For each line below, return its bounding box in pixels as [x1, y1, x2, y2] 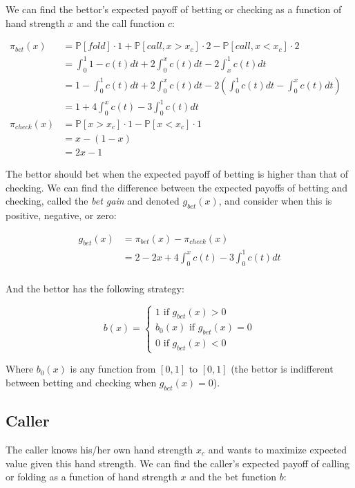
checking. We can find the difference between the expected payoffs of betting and [6, 180, 348, 194]
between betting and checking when [6, 375, 157, 389]
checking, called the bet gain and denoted [6, 194, 180, 208]
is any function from [70, 362, 156, 376]
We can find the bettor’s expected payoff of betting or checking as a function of [6, 2, 342, 16]
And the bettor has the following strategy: [6, 281, 184, 295]
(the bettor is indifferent [231, 362, 334, 376]
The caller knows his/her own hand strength [6, 442, 193, 456]
